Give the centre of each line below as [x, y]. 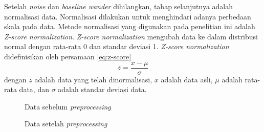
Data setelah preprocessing [66, 124]
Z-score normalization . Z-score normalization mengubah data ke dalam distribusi [131, 36]
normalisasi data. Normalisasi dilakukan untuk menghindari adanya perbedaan [128, 16]
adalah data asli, [187, 79]
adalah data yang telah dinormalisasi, [93, 79]
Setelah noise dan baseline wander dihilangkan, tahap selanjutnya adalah [119, 6]
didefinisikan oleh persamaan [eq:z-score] [68, 56]
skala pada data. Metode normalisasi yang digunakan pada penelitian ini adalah [130, 26]
